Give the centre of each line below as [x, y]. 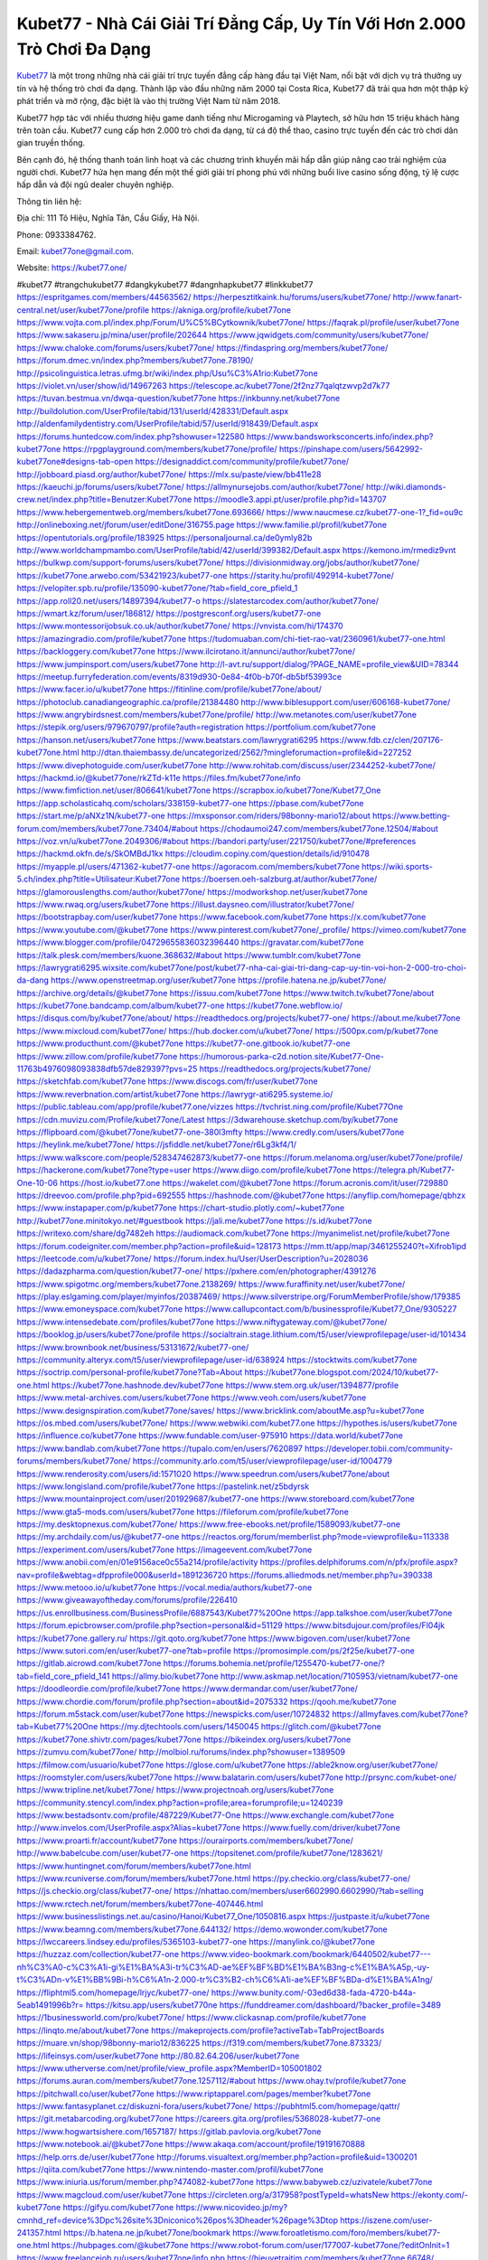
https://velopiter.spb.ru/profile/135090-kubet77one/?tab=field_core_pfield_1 [157, 589]
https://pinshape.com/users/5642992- [351, 448]
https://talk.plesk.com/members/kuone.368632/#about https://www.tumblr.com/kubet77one [189, 955]
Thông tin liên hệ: [49, 201]
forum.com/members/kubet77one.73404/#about [108, 828]
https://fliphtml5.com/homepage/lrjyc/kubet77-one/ [113, 1992]
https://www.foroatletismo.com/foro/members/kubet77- [336, 2232]
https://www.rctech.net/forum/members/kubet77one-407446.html [140, 1904]
